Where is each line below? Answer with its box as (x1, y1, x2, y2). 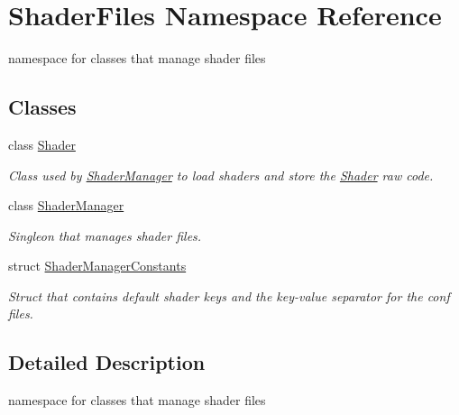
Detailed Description (8, 348, 206, 376)
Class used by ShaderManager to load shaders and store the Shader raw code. (8, 165, 434, 184)
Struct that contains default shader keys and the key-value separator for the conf (8, 286, 450, 305)
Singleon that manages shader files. (8, 226, 202, 244)
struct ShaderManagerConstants (8, 256, 187, 275)
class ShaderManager (8, 196, 124, 215)
